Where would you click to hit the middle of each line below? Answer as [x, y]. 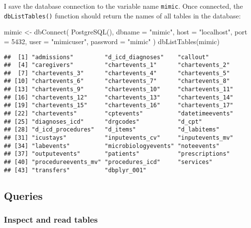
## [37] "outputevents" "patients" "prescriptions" [117, 154]
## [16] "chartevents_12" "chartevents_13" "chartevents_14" [119, 97]
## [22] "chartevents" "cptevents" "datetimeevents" [119, 114]
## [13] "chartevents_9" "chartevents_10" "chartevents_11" [119, 90]
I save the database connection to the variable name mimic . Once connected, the [124, 6]
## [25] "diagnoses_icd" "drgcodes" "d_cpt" [103, 122]
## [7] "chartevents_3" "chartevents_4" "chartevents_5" [117, 73]
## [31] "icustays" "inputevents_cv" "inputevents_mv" [119, 138]
